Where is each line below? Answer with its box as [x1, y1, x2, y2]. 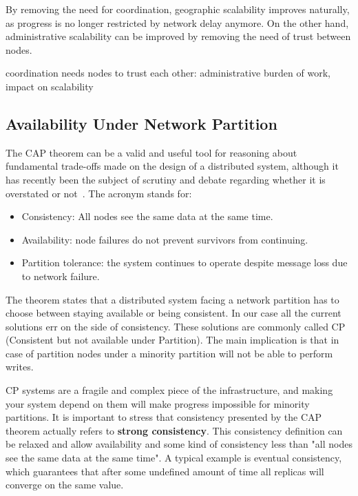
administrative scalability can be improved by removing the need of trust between [6, 29, 351, 43]
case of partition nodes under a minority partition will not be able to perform [6, 346, 333, 360]
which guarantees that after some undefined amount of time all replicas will [6, 464, 324, 478]
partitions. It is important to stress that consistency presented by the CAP [6, 410, 322, 424]
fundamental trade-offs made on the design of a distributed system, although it [6, 159, 339, 173]
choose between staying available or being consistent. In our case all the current [6, 306, 341, 320]
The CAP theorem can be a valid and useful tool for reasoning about [6, 145, 297, 159]
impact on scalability [6, 79, 94, 93]
